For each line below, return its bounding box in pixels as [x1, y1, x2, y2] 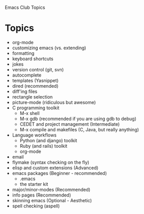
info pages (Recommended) [12, 192, 71, 198]
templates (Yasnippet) [12, 77, 59, 84]
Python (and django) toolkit [19, 137, 78, 143]
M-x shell [19, 110, 40, 116]
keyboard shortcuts [12, 55, 54, 62]
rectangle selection [12, 93, 53, 100]
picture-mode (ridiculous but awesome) [12, 99, 96, 105]
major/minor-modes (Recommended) [12, 186, 90, 192]
